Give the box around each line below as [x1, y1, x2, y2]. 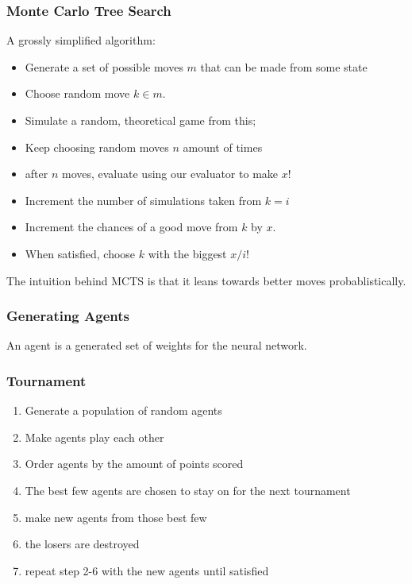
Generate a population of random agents [25, 402, 222, 419]
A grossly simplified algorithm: [6, 32, 156, 48]
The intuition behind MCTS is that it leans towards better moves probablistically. [6, 272, 406, 288]
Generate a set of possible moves [25, 58, 183, 75]
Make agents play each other [25, 428, 164, 445]
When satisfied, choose [25, 245, 136, 261]
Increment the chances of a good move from [25, 219, 238, 235]
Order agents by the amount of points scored [25, 455, 244, 472]
